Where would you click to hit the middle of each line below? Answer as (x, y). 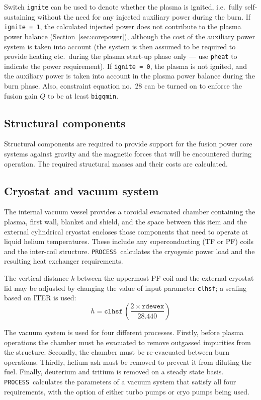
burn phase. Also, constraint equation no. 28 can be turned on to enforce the (123, 86)
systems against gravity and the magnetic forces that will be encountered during (128, 154)
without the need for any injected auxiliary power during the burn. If (144, 16)
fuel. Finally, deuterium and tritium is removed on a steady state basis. (114, 372)
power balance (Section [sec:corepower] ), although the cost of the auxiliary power (129, 36)
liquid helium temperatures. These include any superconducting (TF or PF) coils (129, 241)
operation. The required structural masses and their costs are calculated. (116, 163)
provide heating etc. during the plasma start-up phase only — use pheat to (121, 56)
